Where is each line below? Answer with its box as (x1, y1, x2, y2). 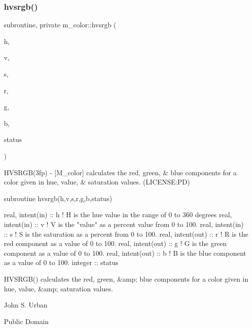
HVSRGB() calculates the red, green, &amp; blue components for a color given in (4, 273, 249, 284)
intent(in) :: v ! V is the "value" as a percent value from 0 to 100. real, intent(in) (4, 219, 244, 229)
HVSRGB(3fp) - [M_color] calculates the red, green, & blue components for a (4, 167, 237, 177)
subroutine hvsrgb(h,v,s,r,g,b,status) (4, 193, 112, 203)
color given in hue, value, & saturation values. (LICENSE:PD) (4, 177, 190, 187)
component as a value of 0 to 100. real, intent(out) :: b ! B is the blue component (4, 247, 246, 258)
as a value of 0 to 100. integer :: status (4, 257, 118, 267)
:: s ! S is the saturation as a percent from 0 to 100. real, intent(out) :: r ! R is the (4, 228, 249, 239)
